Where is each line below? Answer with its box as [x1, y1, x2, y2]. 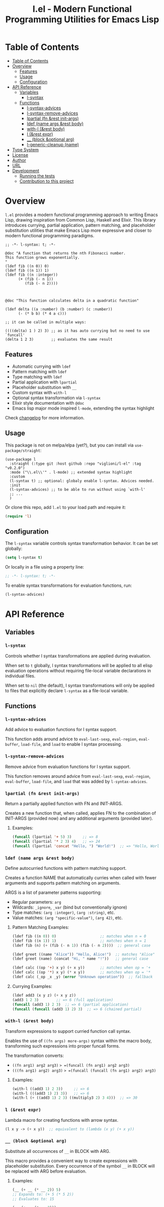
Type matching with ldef [12, 374, 62, 380]
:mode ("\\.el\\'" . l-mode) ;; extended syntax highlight [9, 470, 133, 475]
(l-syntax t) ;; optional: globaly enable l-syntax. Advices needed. [9, 478, 154, 483]
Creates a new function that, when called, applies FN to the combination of [5, 810, 156, 816]
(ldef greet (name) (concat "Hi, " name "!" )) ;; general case [12, 956, 148, 961]
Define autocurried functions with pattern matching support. [5, 865, 127, 871]
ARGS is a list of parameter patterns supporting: [5, 889, 102, 895]
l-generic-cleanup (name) [26, 141, 79, 147]
